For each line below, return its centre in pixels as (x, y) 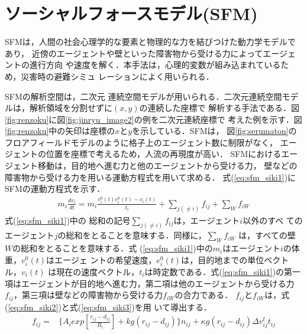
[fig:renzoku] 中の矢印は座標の (60, 131)
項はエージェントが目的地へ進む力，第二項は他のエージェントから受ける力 (150, 283)
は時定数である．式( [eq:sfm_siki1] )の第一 (223, 272)
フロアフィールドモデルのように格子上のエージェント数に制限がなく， (141, 142)
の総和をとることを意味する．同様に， (132, 235)
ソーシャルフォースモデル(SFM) (131, 13)
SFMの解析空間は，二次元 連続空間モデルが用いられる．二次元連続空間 (143, 96)
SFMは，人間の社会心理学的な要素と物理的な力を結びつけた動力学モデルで (150, 42)
